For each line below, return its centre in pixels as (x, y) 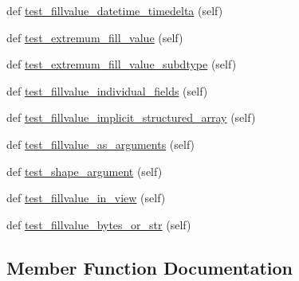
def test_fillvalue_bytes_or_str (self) (99, 224)
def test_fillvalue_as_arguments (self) (101, 144)
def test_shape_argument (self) (85, 171)
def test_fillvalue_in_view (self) (86, 198)
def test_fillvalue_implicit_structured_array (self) (131, 117)
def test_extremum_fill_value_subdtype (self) (122, 64)
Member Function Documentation (150, 267)
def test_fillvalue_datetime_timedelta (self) (115, 10)
